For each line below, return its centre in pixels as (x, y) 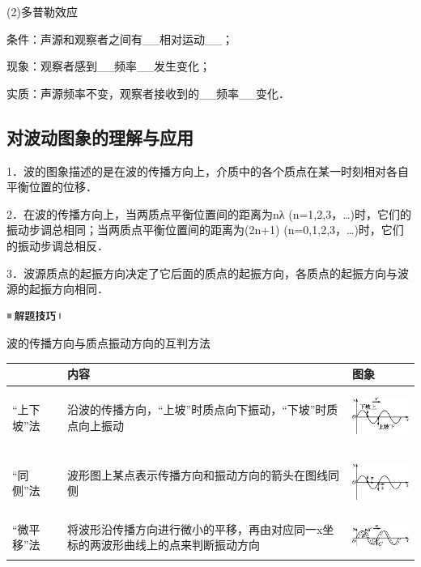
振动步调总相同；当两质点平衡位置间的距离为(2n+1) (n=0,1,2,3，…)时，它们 (205, 230)
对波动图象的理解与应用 (100, 136)
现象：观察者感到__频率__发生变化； (108, 66)
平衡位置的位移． (52, 187)
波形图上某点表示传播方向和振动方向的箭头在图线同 (203, 474)
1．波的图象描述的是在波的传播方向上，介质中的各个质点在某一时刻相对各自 (208, 171)
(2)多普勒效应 (42, 11)
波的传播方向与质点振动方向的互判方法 (108, 343)
